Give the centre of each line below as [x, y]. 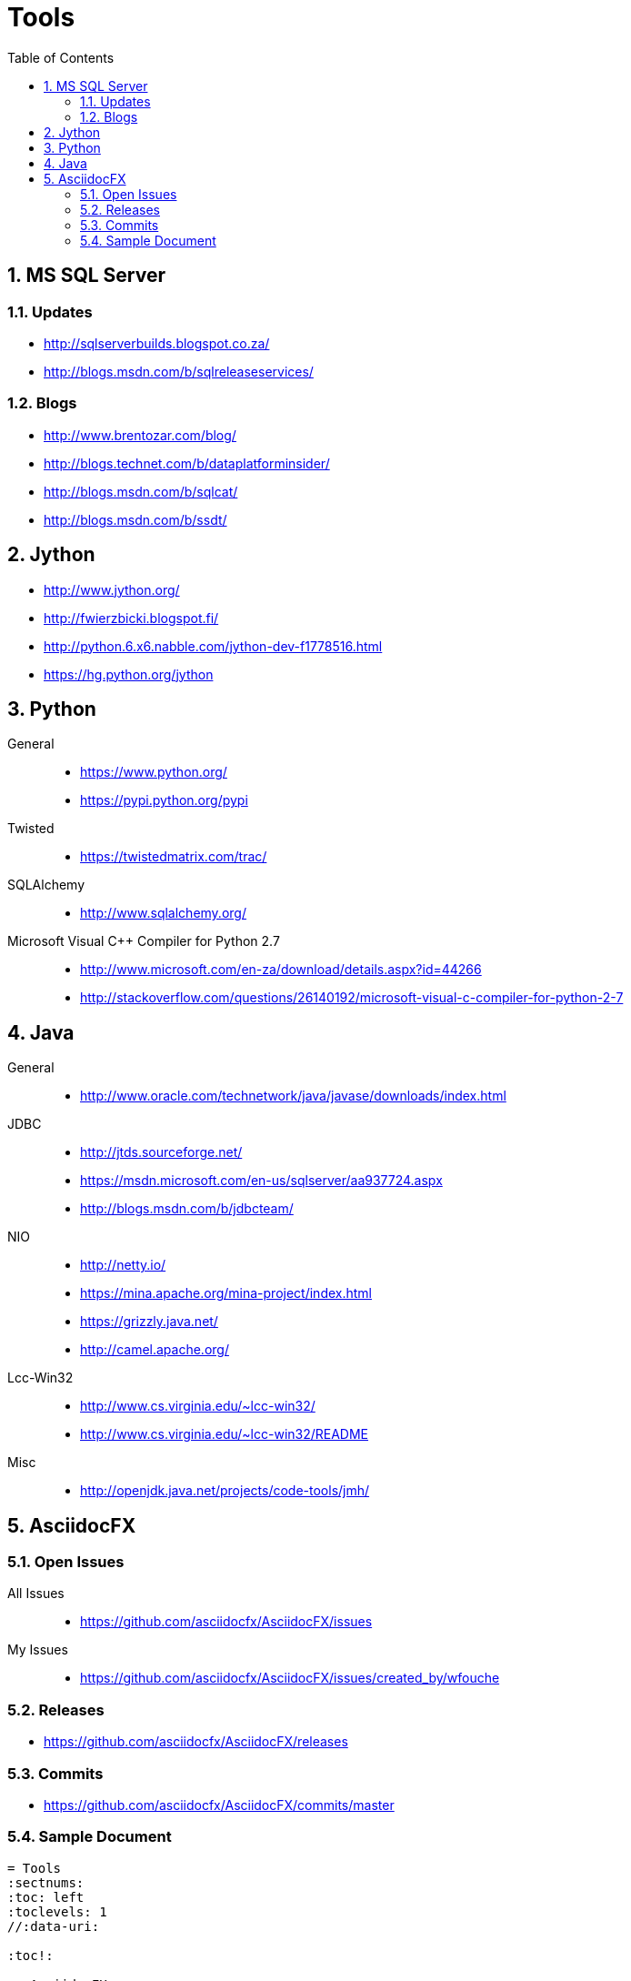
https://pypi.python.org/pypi [164, 800]
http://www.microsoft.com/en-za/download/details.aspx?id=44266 [281, 970]
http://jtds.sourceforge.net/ [161, 1152]
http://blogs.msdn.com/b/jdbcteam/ [187, 1209]
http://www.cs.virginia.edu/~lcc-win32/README [225, 1434]
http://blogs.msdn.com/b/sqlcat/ [141, 491]
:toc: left [46, 1897]
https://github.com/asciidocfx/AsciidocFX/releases [196, 1742]
